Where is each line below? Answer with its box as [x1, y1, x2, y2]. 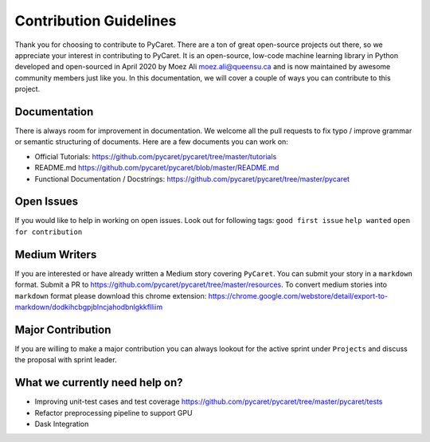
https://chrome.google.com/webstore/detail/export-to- [208, 291, 389, 300]
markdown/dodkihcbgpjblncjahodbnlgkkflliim [14, 302, 163, 311]
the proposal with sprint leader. [14, 355, 117, 365]
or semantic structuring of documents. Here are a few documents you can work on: [14, 137, 288, 147]
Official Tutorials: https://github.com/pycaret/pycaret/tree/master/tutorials [34, 151, 277, 161]
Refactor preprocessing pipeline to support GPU [34, 408, 193, 417]
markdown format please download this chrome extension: [14, 291, 207, 300]
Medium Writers [14, 248, 97, 261]
